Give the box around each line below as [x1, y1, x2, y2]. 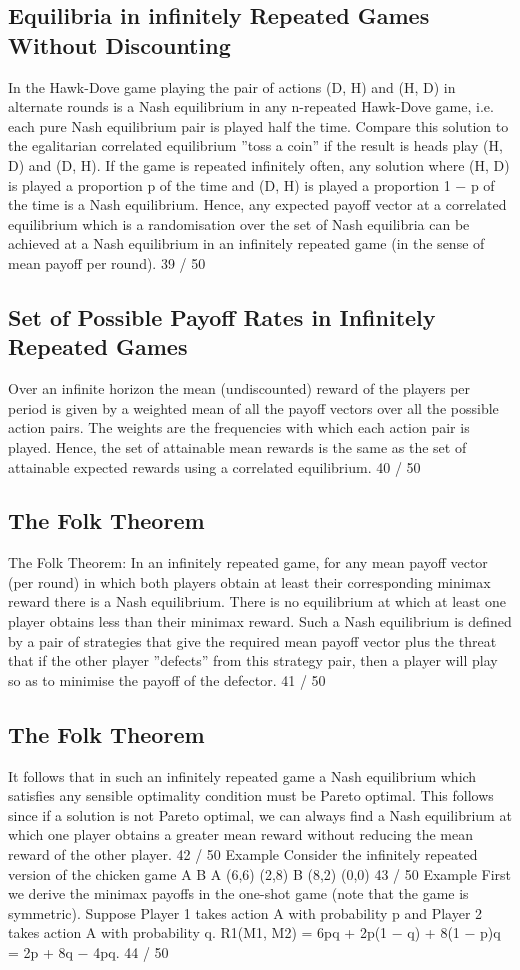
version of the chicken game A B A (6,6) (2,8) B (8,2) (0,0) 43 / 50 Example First [8, 863, 512, 884]
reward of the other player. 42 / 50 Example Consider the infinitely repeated [8, 844, 478, 865]
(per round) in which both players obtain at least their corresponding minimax [8, 571, 491, 592]
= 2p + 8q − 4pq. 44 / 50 [8, 942, 169, 962]
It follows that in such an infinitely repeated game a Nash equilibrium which [8, 765, 477, 786]
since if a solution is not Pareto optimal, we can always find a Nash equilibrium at [8, 804, 512, 825]
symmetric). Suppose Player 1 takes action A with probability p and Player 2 [8, 902, 483, 923]
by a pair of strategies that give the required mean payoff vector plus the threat [8, 630, 497, 651]
